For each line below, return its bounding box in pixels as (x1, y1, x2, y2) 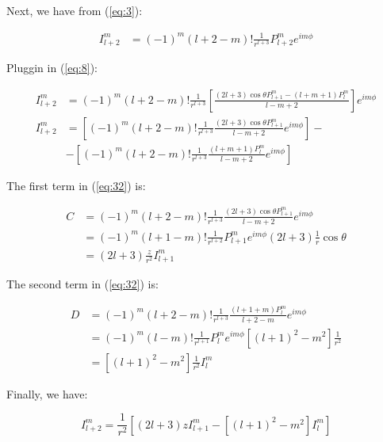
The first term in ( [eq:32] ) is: (6, 177, 146, 193)
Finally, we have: (6, 385, 88, 402)
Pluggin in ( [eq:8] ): (6, 59, 98, 76)
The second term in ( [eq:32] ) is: (6, 276, 159, 292)
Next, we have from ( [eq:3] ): (6, 2, 143, 18)
